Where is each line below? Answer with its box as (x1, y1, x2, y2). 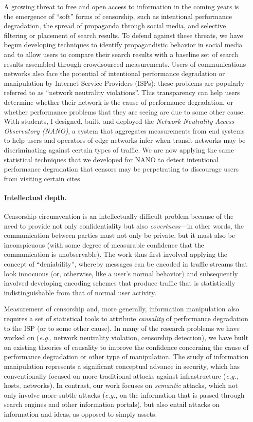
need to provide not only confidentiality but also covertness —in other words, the (4, 220, 244, 230)
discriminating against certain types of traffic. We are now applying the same (4, 144, 234, 154)
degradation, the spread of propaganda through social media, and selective (4, 20, 226, 31)
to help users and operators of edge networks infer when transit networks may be (4, 135, 246, 145)
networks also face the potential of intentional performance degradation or (4, 68, 225, 78)
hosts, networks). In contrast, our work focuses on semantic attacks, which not (4, 380, 238, 390)
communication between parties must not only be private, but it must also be (4, 230, 235, 240)
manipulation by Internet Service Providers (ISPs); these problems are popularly (4, 77, 245, 88)
